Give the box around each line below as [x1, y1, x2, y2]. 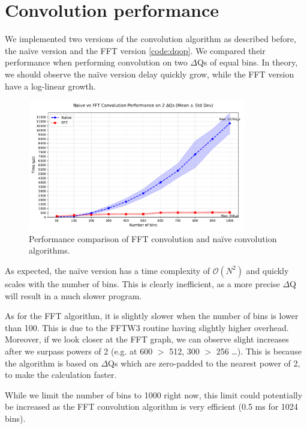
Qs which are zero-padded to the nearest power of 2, [108, 356, 300, 369]
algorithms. [29, 244, 70, 257]
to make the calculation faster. [5, 368, 117, 381]
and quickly [246, 264, 289, 276]
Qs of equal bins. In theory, [197, 56, 298, 68]
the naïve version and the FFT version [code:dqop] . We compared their [5, 44, 266, 56]
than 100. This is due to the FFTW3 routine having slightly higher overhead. [5, 321, 289, 333]
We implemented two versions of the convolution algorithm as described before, [5, 32, 296, 45]
